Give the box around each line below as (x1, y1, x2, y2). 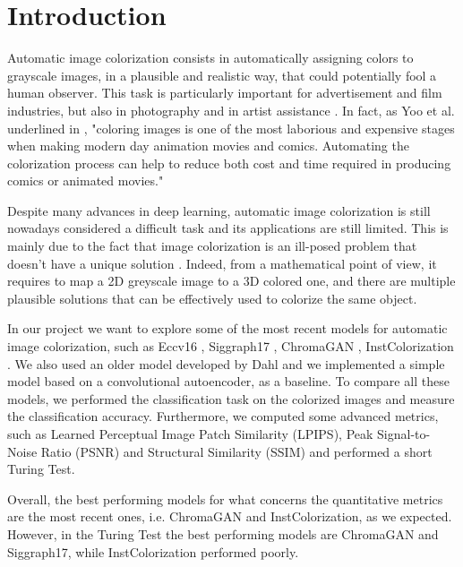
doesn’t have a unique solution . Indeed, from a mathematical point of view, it (7, 253, 437, 272)
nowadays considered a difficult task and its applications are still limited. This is (7, 219, 449, 237)
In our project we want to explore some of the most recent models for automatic (7, 319, 448, 338)
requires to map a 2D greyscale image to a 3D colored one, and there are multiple (7, 271, 456, 290)
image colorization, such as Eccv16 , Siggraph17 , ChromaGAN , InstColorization (7, 337, 454, 356)
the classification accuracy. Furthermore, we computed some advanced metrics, (7, 407, 439, 425)
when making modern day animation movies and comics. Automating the (7, 136, 409, 155)
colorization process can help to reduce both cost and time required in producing (7, 153, 451, 172)
